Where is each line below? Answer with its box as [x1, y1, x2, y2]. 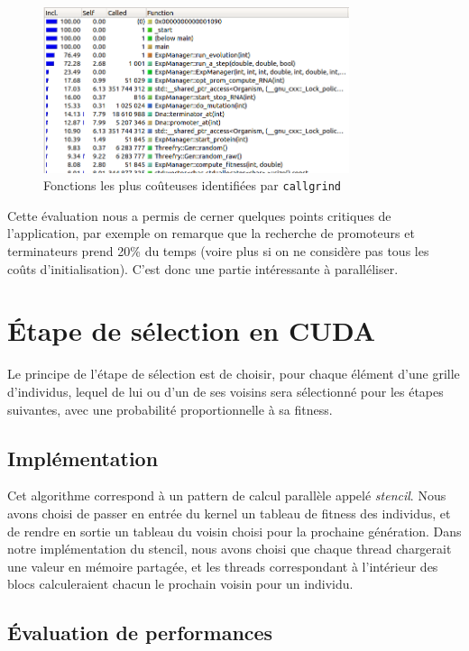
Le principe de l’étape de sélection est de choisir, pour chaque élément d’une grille [7, 364, 460, 383]
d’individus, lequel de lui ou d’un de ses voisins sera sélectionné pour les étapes [7, 381, 444, 400]
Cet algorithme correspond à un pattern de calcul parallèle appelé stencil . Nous [7, 486, 446, 505]
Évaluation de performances [7, 619, 273, 646]
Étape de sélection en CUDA [7, 312, 376, 349]
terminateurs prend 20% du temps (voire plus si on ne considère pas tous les [7, 242, 429, 261]
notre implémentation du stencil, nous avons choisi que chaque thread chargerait [7, 539, 452, 558]
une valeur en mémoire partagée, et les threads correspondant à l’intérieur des [7, 556, 438, 575]
